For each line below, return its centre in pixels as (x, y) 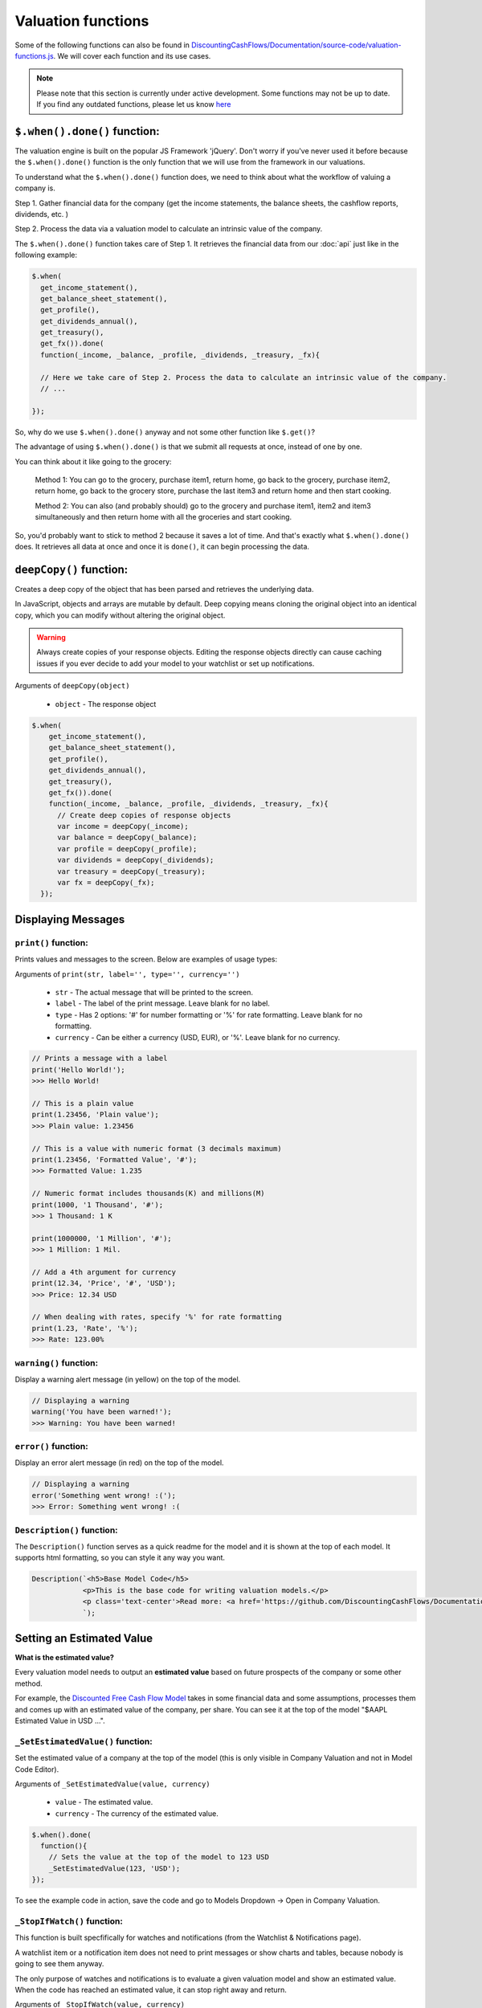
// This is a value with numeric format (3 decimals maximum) (157, 1148)
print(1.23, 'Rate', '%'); (85, 1328)
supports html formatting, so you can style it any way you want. (120, 1557)
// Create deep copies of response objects (144, 815)
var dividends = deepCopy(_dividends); (136, 860)
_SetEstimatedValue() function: (84, 1741)
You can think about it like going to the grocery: (93, 461)
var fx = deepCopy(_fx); (106, 883)
